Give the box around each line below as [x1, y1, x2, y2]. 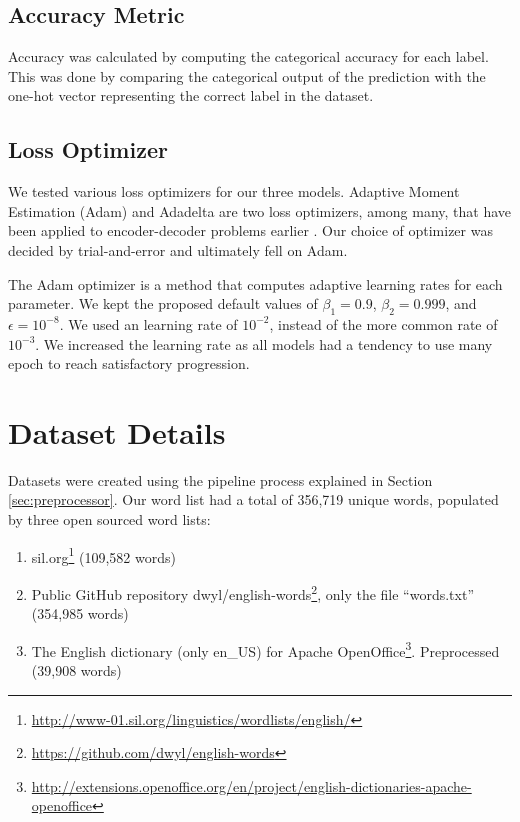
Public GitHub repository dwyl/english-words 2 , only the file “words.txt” [31, 580, 475, 604]
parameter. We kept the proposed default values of [8, 293, 318, 314]
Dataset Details [8, 411, 226, 452]
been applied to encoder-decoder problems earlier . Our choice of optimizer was [8, 220, 493, 241]
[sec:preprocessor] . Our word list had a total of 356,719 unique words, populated [8, 489, 499, 510]
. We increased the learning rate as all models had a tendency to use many [35, 333, 493, 354]
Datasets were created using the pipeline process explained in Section [8, 469, 433, 490]
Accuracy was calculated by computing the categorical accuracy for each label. [8, 46, 489, 67]
